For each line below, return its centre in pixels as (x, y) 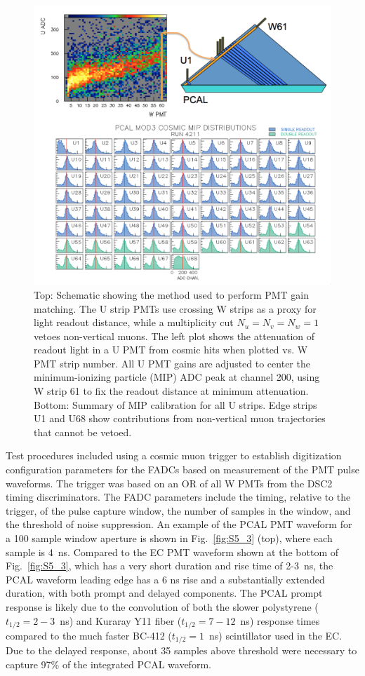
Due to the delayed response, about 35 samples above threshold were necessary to (181, 650)
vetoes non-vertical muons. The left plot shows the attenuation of (174, 336)
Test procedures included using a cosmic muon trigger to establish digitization (174, 455)
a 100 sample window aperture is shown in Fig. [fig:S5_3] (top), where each (169, 538)
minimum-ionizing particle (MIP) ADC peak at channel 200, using (177, 377)
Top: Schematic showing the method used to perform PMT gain (172, 294)
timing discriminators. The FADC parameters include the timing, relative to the (178, 497)
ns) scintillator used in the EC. (276, 636)
